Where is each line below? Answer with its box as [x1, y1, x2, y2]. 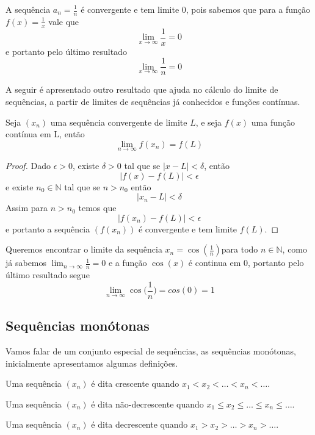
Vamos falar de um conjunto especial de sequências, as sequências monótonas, [5, 345, 296, 358]
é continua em [188, 256, 241, 269]
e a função [108, 256, 147, 269]
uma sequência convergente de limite [50, 115, 187, 128]
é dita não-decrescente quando [91, 397, 204, 410]
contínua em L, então [5, 128, 85, 140]
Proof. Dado [5, 159, 51, 171]
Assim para [5, 201, 48, 214]
